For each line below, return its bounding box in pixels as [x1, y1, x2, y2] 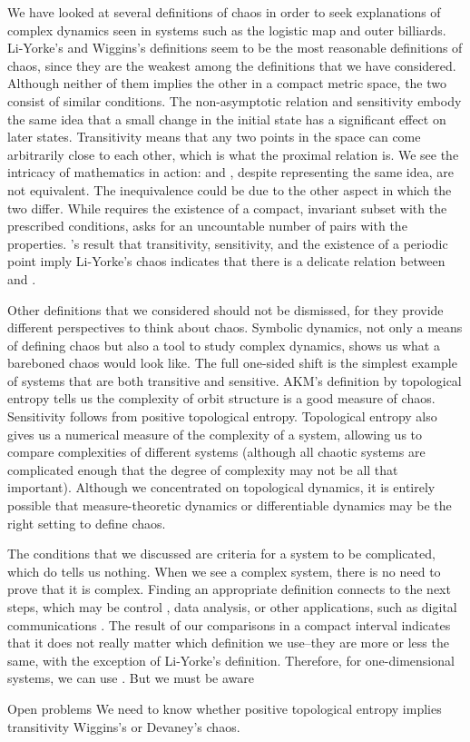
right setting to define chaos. [7, 513, 166, 532]
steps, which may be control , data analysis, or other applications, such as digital [7, 598, 457, 616]
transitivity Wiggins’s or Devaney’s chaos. [7, 717, 240, 736]
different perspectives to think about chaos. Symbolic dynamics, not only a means [7, 318, 463, 337]
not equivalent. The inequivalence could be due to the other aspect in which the [7, 180, 452, 199]
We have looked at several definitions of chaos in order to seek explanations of [7, 3, 441, 21]
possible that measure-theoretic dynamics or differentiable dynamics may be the [7, 496, 452, 515]
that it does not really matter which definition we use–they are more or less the [7, 633, 449, 652]
